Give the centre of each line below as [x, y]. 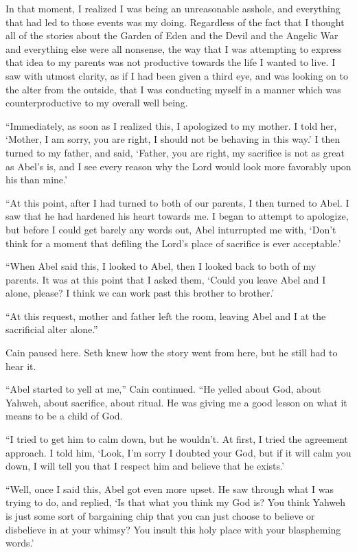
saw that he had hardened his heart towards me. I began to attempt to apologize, [177, 216]
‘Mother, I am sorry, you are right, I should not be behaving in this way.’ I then [173, 139]
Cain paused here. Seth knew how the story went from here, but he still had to [172, 353]
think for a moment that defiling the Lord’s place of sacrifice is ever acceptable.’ [173, 243]
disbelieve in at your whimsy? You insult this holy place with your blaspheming [173, 529]
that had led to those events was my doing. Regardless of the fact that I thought [175, 22]
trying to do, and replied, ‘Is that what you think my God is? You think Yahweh [176, 502]
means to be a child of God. [64, 416]
